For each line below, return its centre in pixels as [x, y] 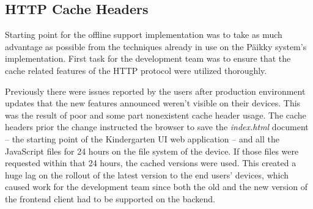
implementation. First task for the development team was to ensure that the [148, 58]
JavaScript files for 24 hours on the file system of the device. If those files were [152, 151]
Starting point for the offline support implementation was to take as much [144, 35]
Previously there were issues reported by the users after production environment [155, 91]
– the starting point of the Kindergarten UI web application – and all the [142, 138]
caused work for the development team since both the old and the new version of [156, 187]
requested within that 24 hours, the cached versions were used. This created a [151, 163]
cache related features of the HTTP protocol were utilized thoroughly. [136, 70]
